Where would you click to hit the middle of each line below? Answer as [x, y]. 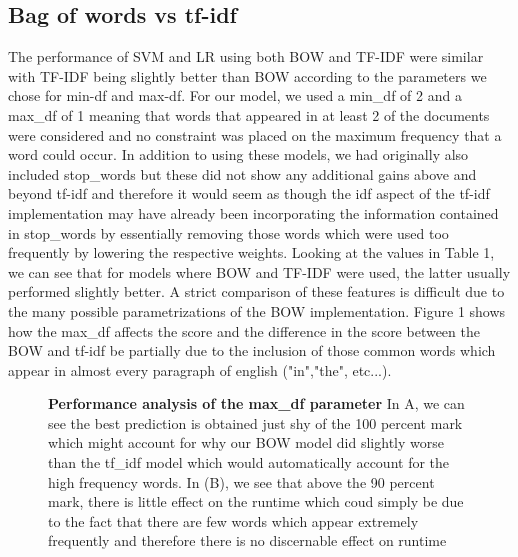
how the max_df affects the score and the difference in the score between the [244, 330]
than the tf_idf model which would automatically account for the [249, 462]
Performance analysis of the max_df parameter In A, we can [256, 403]
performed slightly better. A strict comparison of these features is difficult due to [256, 291]
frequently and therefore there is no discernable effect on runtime [247, 540]
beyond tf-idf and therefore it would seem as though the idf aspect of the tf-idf [249, 193]
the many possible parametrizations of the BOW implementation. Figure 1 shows [257, 310]
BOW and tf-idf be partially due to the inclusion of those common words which [252, 350]
